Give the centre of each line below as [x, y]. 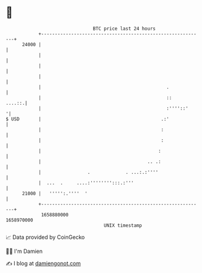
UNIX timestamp [123, 225]
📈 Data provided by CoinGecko [45, 237]
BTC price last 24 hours [124, 29]
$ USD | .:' [88, 119]
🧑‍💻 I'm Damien [24, 251]
